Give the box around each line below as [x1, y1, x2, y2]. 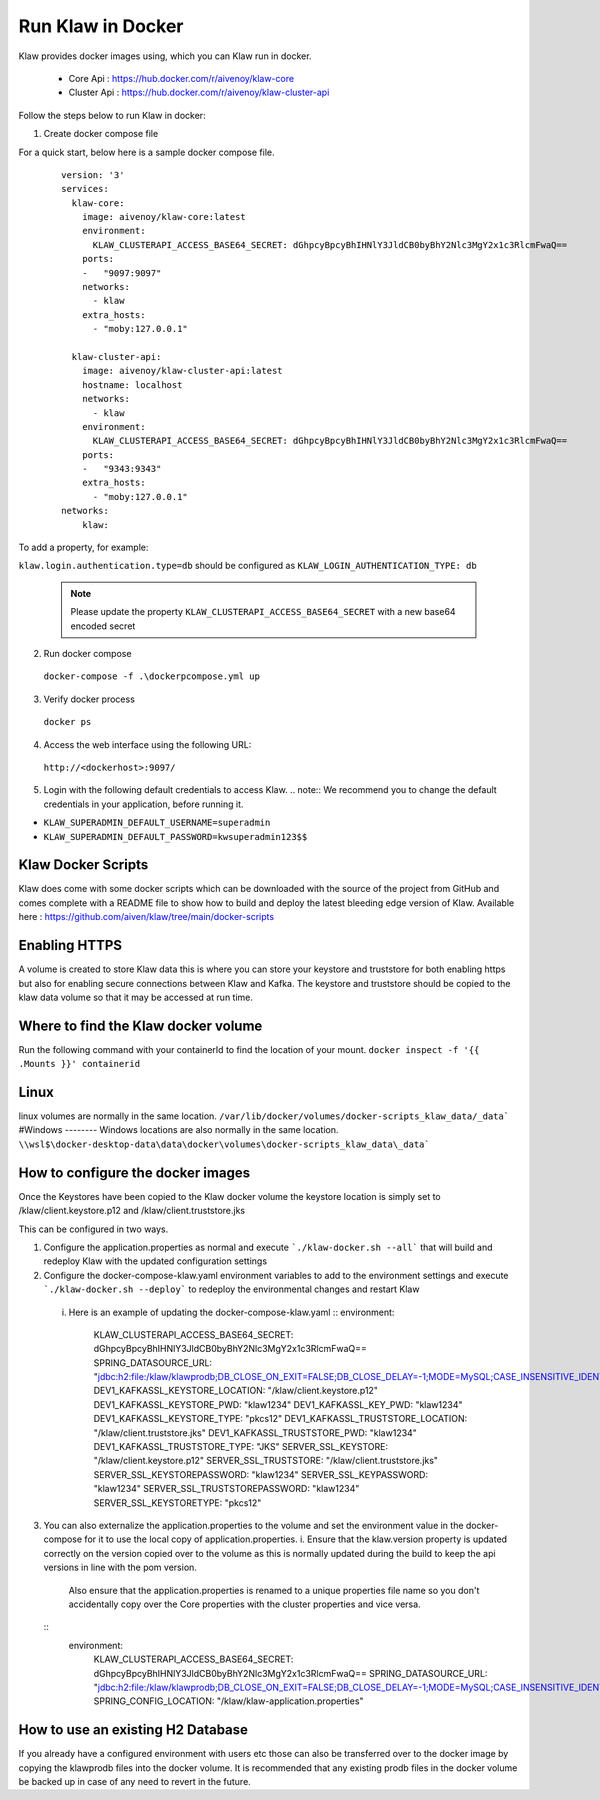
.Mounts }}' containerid [18, 1058, 140, 1070]
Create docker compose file [43, 128, 159, 140]
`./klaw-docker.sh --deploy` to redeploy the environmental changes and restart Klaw [43, 1283, 420, 1295]
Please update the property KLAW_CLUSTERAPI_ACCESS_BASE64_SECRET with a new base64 [70, 606, 456, 618]
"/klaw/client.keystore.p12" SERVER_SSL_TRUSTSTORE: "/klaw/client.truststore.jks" [93, 1455, 439, 1467]
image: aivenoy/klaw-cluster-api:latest [81, 365, 284, 377]
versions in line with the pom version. [43, 1561, 197, 1574]
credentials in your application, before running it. [43, 798, 244, 810]
